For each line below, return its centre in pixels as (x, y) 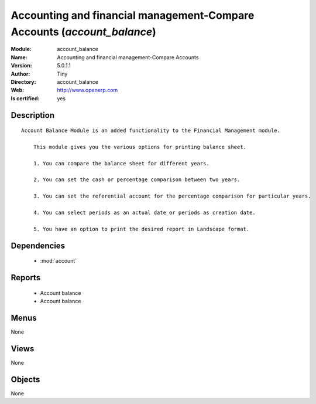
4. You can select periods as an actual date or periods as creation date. (144, 213)
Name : (19, 57)
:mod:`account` (59, 261)
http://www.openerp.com (87, 90)
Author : (20, 74)
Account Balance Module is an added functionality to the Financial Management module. (151, 131)
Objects (25, 379)
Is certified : (25, 98)
